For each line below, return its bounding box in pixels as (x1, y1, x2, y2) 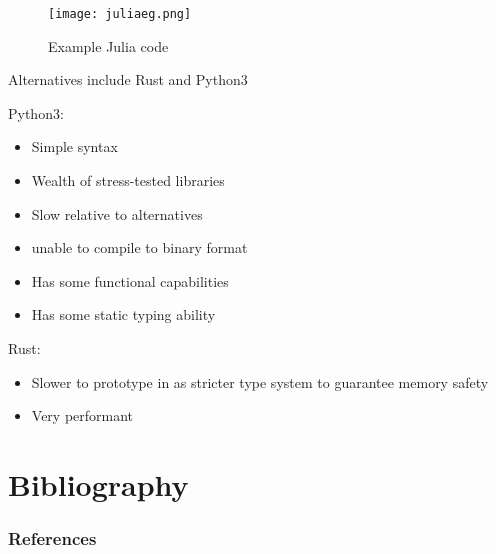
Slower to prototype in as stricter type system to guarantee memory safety (31, 371, 489, 392)
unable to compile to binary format (31, 237, 248, 258)
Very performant (31, 405, 134, 426)
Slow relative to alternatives (31, 203, 203, 224)
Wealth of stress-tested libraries (31, 170, 225, 191)
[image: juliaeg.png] (48, 7, 192, 21)
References (8, 526, 97, 551)
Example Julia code (48, 35, 169, 56)
